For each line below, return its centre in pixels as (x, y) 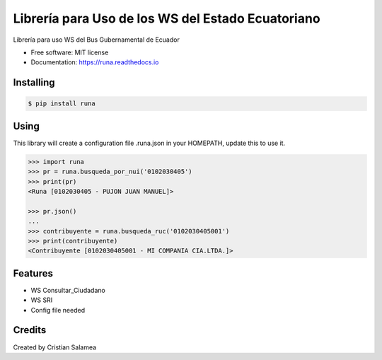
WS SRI (42, 300)
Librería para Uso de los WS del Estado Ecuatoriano (167, 18)
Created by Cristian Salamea (55, 347)
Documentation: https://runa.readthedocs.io (95, 62)
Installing (34, 82)
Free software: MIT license (70, 52)
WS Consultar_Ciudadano (68, 290)
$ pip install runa (62, 104)
